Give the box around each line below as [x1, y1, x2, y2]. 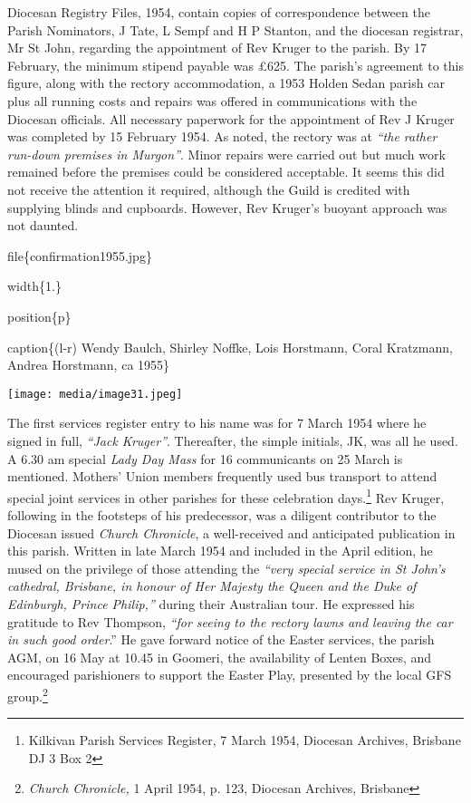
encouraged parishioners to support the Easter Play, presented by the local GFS [7, 665, 452, 684]
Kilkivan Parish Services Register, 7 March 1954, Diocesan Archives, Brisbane [28, 730, 461, 750]
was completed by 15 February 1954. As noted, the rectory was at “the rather [7, 127, 437, 146]
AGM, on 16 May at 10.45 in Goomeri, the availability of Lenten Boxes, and [7, 647, 432, 666]
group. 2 [7, 683, 48, 705]
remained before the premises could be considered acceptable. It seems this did [7, 162, 445, 181]
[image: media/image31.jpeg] [7, 387, 183, 401]
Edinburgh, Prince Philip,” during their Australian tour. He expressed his [7, 594, 415, 613]
